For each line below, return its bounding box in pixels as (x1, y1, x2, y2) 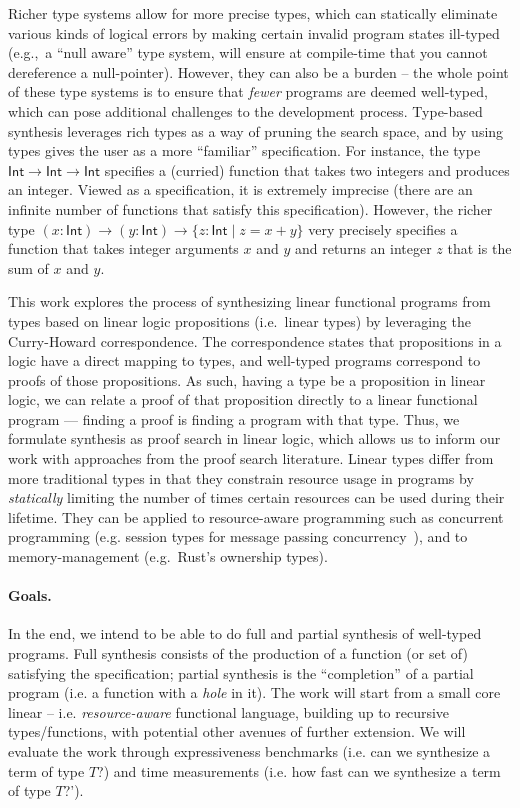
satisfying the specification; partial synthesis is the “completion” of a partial (8, 662, 474, 683)
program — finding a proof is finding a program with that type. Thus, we (8, 408, 460, 429)
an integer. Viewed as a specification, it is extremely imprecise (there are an (8, 179, 473, 200)
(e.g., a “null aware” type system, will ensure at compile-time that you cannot (8, 42, 488, 63)
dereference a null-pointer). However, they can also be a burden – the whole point (8, 61, 509, 82)
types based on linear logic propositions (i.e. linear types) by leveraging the (8, 310, 471, 331)
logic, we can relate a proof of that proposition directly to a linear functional (8, 389, 478, 410)
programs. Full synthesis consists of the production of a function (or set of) (8, 643, 468, 664)
